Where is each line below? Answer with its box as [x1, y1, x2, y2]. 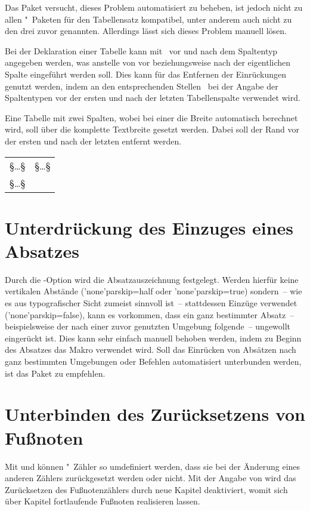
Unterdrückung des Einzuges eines [5, 215, 294, 239]
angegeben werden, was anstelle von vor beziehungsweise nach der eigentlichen [5, 56, 291, 69]
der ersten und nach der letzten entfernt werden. [5, 134, 182, 147]
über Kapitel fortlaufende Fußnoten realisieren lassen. [5, 495, 200, 507]
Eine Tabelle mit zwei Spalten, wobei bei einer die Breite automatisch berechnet [5, 111, 298, 124]
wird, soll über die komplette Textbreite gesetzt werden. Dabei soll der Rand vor [5, 123, 299, 136]
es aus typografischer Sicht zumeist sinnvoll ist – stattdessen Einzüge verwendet [5, 297, 297, 309]
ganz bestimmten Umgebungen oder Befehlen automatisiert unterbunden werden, [5, 355, 302, 367]
